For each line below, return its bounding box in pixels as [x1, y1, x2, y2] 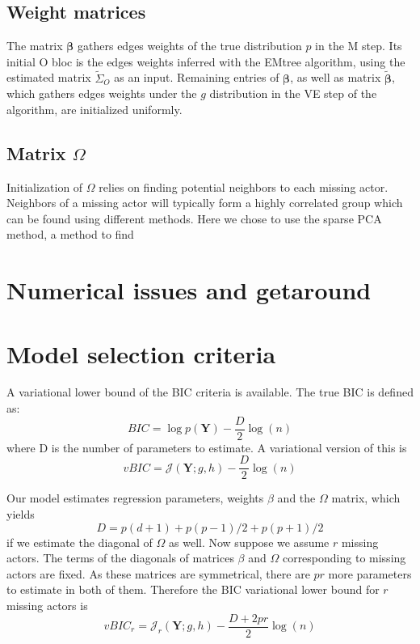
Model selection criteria [6, 337, 276, 370]
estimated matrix [6, 69, 91, 86]
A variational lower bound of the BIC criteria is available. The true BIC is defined [6, 383, 414, 400]
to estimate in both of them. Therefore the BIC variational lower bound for [6, 581, 380, 598]
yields [6, 505, 35, 522]
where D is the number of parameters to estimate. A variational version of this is [6, 439, 407, 455]
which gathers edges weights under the [6, 85, 197, 102]
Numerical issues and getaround [6, 273, 372, 307]
